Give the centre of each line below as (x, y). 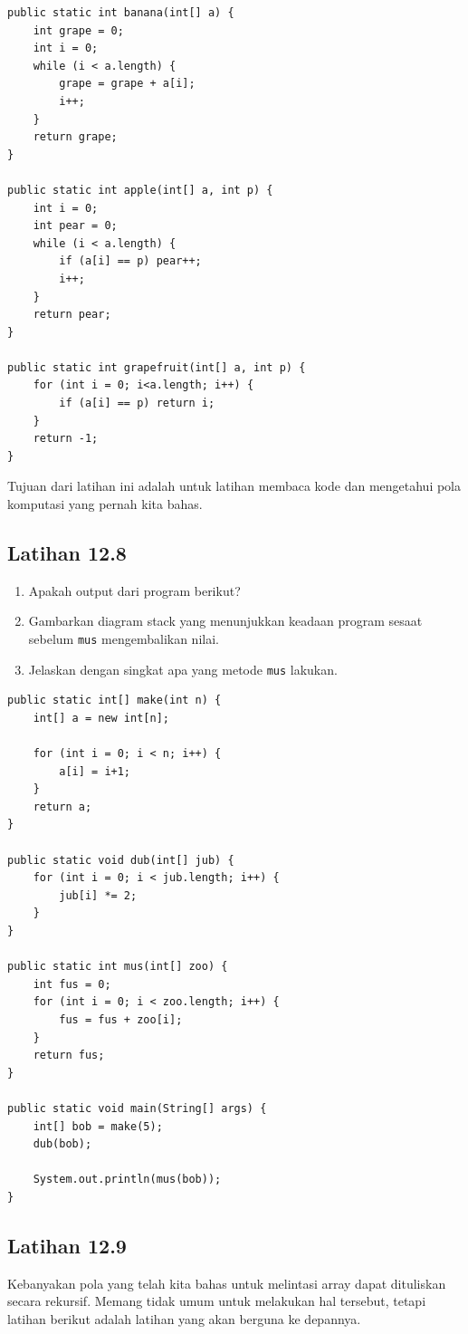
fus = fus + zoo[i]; (121, 1020)
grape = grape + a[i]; (127, 84)
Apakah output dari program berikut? (134, 590)
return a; (62, 806)
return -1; (66, 439)
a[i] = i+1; (95, 771)
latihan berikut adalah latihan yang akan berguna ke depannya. (184, 1318)
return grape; (75, 137)
